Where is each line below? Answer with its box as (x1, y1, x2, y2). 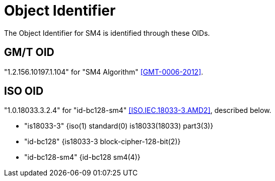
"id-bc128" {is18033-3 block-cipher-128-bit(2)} (24, 137, 181, 146)
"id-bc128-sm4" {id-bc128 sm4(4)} (24, 153, 141, 162)
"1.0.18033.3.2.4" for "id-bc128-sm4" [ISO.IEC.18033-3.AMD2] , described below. (4, 106, 271, 115)
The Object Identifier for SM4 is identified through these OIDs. (4, 28, 210, 37)
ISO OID (4, 85, 44, 98)
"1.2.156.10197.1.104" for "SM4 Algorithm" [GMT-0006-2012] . (4, 67, 203, 76)
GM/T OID (4, 46, 54, 59)
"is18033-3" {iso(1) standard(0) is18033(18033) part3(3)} (24, 122, 214, 131)
